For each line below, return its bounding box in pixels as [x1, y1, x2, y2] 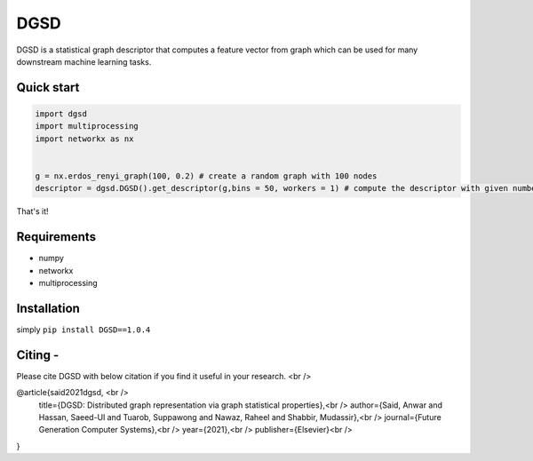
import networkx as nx [35, 133, 134, 144]
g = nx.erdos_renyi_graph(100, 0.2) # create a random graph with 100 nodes [35, 171, 378, 181]
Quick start [16, 80, 80, 95]
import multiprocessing [35, 121, 139, 131]
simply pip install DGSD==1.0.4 [16, 324, 151, 335]
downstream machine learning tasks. [16, 56, 152, 67]
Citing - [16, 347, 60, 362]
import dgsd [35, 108, 88, 119]
